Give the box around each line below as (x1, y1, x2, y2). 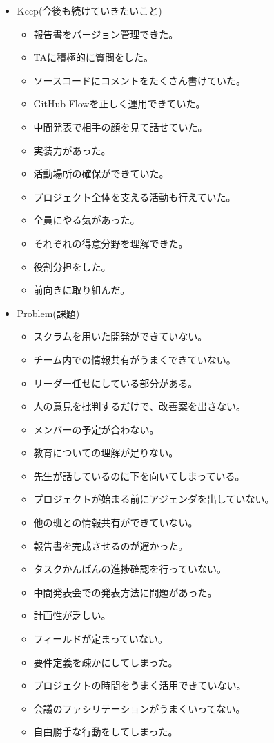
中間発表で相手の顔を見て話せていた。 (33, 119, 208, 134)
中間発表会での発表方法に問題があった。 (33, 584, 217, 599)
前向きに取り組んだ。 (33, 283, 130, 297)
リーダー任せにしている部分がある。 (33, 375, 198, 390)
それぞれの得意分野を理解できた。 (33, 235, 188, 250)
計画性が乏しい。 (33, 608, 111, 623)
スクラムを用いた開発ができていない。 (33, 329, 208, 343)
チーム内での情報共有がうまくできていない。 (33, 352, 236, 366)
